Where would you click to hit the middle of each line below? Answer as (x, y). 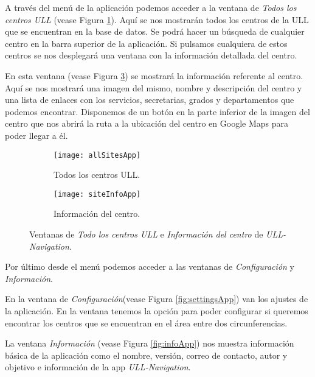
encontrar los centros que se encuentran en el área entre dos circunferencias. (146, 322)
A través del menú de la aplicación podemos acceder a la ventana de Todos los (151, 7)
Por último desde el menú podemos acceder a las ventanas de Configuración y (150, 266)
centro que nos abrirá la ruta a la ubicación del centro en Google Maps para (147, 123)
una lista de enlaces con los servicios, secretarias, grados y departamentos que (150, 100)
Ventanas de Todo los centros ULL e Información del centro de (146, 234)
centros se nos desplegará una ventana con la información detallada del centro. (151, 55)
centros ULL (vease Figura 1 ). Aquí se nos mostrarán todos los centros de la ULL (157, 19)
